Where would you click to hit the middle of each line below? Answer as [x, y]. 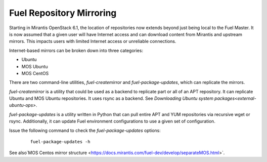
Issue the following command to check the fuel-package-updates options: [85, 130]
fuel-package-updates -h [60, 142]
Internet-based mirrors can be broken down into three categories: [76, 50]
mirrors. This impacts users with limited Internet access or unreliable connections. [93, 41]
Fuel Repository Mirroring [63, 13]
